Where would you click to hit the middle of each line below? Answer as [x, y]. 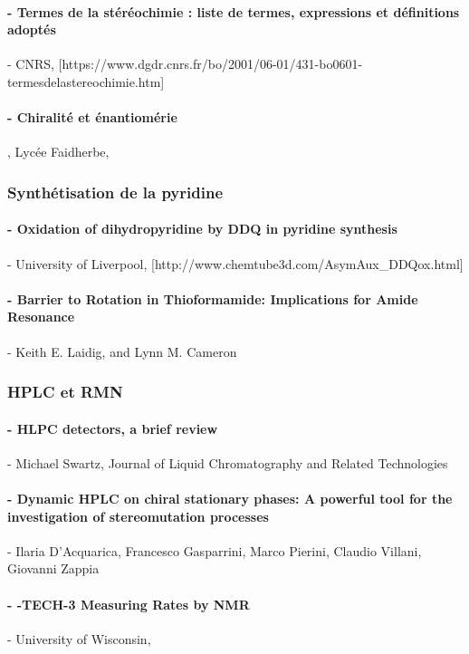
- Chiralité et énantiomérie [92, 117]
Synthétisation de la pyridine [115, 192]
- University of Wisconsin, [79, 638]
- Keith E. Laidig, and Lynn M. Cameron [122, 351]
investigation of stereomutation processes [138, 516]
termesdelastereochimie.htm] [86, 81]
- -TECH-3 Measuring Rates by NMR [129, 604]
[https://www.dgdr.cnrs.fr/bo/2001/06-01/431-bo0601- [211, 64]
